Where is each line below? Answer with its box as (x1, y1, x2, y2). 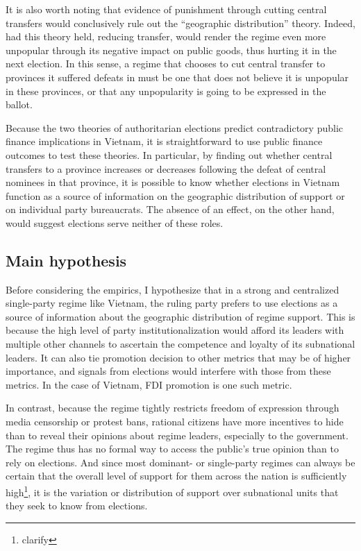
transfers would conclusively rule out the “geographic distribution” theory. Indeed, (6, 15, 355, 30)
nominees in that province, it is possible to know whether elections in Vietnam (6, 175, 340, 189)
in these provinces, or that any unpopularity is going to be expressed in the (6, 83, 326, 98)
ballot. (6, 97, 33, 112)
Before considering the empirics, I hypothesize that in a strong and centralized (6, 282, 339, 296)
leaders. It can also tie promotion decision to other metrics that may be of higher (6, 350, 351, 364)
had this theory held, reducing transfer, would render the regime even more (6, 29, 326, 44)
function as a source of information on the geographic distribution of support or (6, 188, 345, 203)
